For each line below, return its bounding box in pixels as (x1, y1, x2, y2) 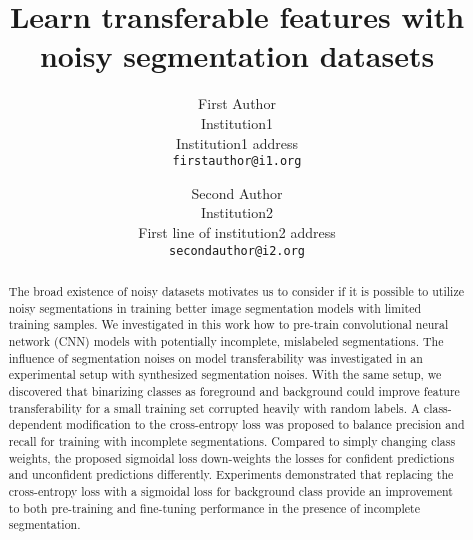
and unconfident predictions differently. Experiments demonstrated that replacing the (8, 466, 454, 483)
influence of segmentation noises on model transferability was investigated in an (8, 349, 423, 366)
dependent (8, 416, 63, 433)
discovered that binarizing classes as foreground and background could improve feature (8, 382, 460, 399)
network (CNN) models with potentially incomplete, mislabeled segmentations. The (8, 332, 444, 349)
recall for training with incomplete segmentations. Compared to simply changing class (8, 432, 456, 449)
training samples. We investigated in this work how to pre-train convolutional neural (8, 316, 449, 333)
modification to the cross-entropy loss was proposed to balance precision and (66, 416, 465, 433)
